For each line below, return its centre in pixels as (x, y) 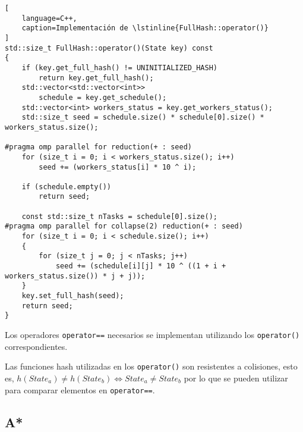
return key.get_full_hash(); (96, 78)
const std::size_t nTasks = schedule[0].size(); (119, 216)
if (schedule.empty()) (66, 187)
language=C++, (49, 18)
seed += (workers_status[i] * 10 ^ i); (118, 167)
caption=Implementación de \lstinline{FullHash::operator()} (145, 28)
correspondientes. (36, 346)
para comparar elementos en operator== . (80, 389)
